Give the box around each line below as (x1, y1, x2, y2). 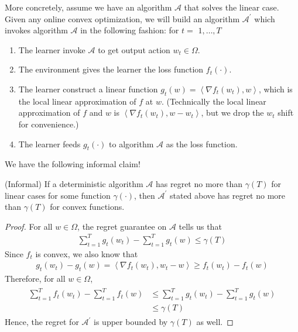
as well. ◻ (196, 316, 234, 328)
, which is (258, 82, 293, 95)
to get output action (98, 43, 170, 56)
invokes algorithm (5, 24, 68, 36)
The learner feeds (18, 137, 81, 150)
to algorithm (109, 137, 154, 150)
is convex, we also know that (35, 247, 138, 260)
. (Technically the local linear (161, 95, 266, 107)
